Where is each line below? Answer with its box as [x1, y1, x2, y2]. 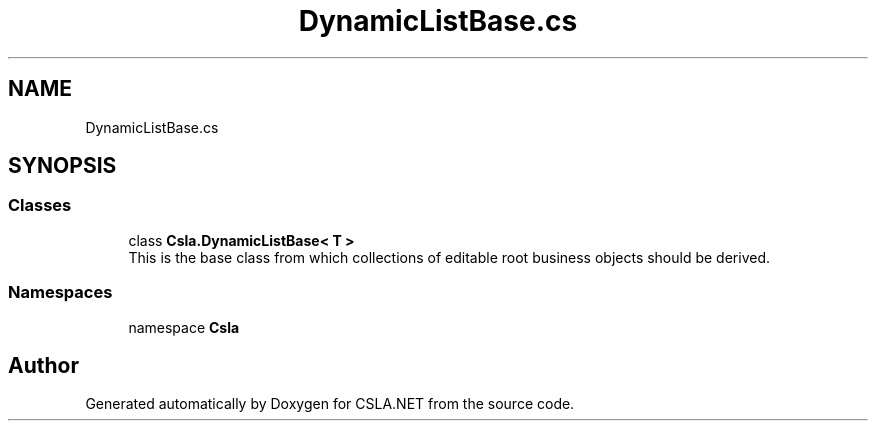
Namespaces [8, 282, 113, 303]
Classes [8, 195, 72, 216]
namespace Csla [128, 318, 240, 336]
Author [8, 352, 79, 378]
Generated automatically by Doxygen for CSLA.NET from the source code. [85, 395, 575, 413]
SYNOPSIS [8, 153, 117, 179]
